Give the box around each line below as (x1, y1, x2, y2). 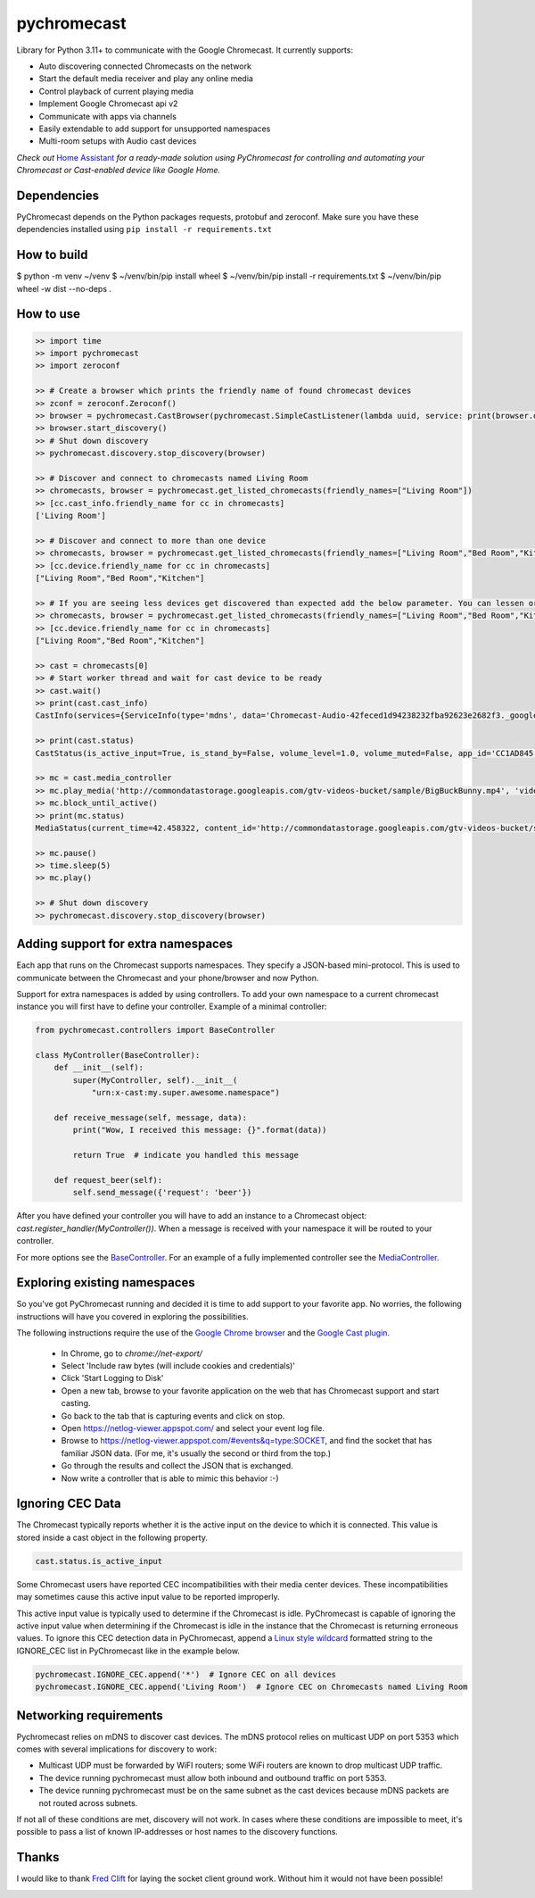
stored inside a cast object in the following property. (16, 1532, 209, 1543)
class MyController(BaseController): (35, 1050, 201, 1061)
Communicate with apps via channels (38, 111, 177, 121)
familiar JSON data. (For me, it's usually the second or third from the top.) (61, 1447, 332, 1459)
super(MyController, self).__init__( (72, 1075, 238, 1085)
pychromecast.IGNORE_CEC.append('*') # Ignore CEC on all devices (35, 1669, 337, 1679)
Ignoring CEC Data (16, 1496, 121, 1511)
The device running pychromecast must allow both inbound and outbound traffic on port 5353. (38, 1772, 387, 1783)
